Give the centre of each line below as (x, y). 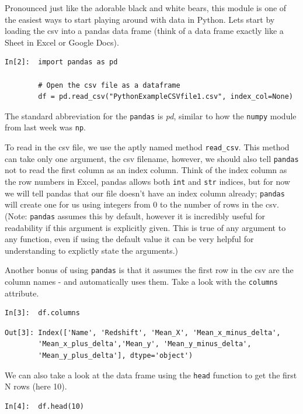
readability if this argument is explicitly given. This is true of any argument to (145, 227)
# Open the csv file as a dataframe (109, 85)
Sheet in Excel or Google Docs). (62, 42)
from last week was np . (45, 127)
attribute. (22, 293)
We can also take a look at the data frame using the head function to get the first (151, 375)
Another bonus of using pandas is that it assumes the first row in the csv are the (149, 270)
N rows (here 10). (36, 386)
